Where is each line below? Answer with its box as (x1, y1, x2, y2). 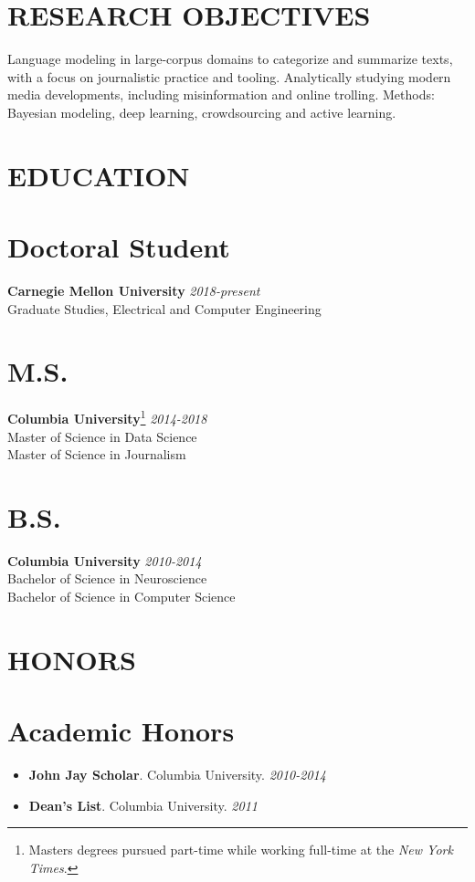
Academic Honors (7, 712, 235, 750)
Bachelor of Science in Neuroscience (7, 569, 207, 588)
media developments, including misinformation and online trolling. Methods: (7, 85, 435, 104)
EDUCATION (7, 156, 190, 194)
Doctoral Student (7, 228, 230, 266)
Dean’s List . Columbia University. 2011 (28, 795, 258, 814)
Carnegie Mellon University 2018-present (7, 281, 260, 299)
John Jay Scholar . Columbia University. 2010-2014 (28, 765, 326, 784)
